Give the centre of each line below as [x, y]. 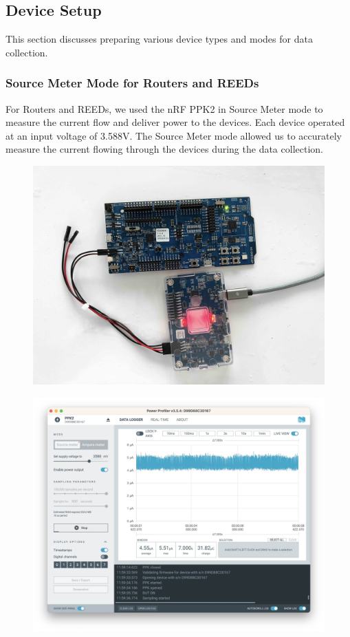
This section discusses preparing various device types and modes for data [159, 39]
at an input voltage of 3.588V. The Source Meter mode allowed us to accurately [174, 135]
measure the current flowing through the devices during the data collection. [164, 149]
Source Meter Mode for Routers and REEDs [132, 83]
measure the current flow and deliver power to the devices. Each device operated [175, 122]
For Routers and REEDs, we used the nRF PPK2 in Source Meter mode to [164, 108]
